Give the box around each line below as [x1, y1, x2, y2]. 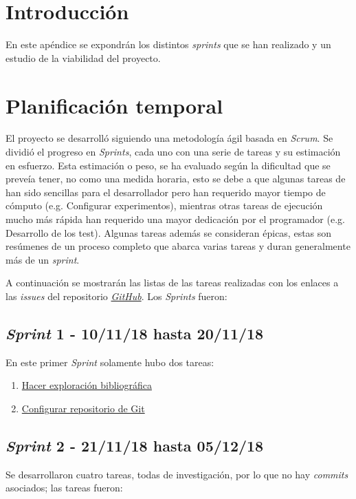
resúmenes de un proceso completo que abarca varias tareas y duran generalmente [5, 239, 351, 253]
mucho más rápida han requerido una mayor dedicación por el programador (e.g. [5, 212, 345, 226]
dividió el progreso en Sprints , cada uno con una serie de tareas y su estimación [5, 145, 341, 159]
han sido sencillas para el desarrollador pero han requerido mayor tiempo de [5, 184, 326, 199]
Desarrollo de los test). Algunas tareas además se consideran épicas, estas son [5, 225, 332, 240]
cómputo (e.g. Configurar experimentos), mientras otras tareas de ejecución [5, 198, 323, 213]
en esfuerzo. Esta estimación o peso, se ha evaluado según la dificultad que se [5, 158, 331, 172]
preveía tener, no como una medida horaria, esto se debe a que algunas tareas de [5, 171, 346, 186]
